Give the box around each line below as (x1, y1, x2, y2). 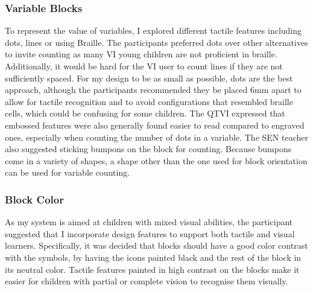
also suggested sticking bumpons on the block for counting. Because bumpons (5, 142, 292, 155)
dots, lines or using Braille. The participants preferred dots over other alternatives (5, 36, 308, 48)
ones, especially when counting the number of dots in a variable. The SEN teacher (5, 130, 308, 143)
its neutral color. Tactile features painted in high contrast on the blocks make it (5, 263, 300, 275)
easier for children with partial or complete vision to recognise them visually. (5, 275, 288, 287)
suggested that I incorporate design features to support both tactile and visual (5, 227, 295, 240)
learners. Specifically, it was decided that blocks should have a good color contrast (5, 239, 308, 252)
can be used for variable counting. (5, 166, 130, 179)
